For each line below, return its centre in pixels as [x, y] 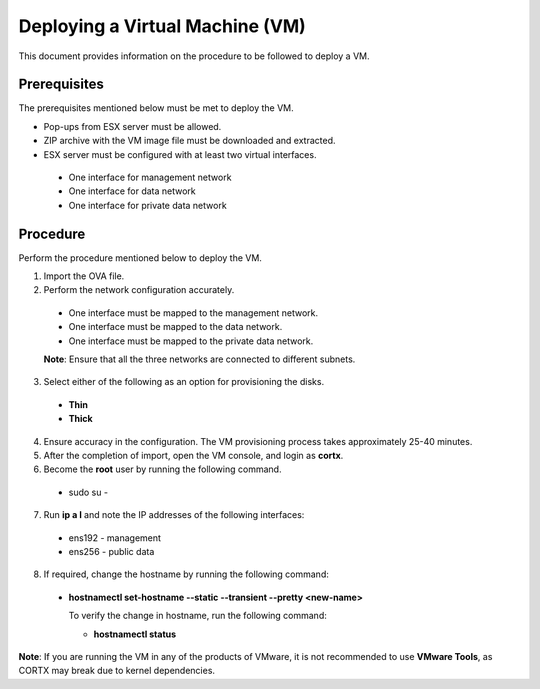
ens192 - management [115, 537]
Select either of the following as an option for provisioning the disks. [184, 382]
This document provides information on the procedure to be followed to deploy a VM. [194, 56]
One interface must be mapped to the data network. [175, 327]
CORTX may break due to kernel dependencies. [116, 671]
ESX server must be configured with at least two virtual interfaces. [180, 154]
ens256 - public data [111, 551]
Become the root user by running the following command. [162, 469]
